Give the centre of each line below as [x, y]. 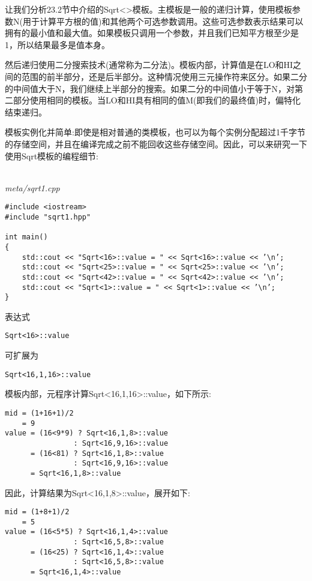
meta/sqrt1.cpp [32, 187]
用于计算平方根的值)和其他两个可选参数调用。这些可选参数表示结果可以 [163, 21]
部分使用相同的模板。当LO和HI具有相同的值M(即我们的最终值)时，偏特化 [157, 100]
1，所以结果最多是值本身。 [57, 44]
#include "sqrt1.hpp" [48, 217]
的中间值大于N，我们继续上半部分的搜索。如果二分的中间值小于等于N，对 [150, 88]
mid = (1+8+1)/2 [37, 512]
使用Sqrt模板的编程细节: [52, 155]
